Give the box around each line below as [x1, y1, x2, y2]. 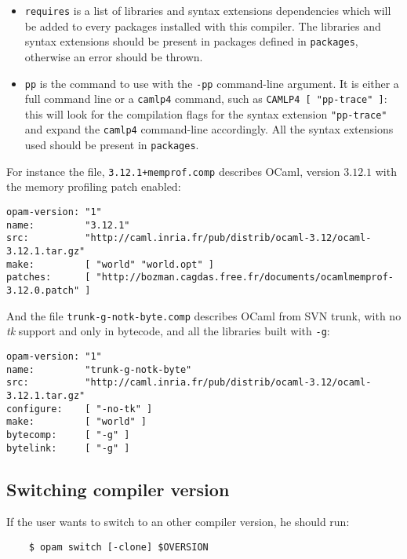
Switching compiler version [6, 477, 230, 501]
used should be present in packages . [24, 137, 199, 153]
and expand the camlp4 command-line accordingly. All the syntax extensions [24, 121, 394, 137]
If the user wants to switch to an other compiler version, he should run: [6, 513, 350, 530]
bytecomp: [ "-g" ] [6, 429, 130, 440]
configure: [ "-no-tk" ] [6, 403, 153, 415]
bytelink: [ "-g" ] [6, 442, 130, 454]
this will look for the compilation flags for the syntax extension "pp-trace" [24, 105, 387, 122]
